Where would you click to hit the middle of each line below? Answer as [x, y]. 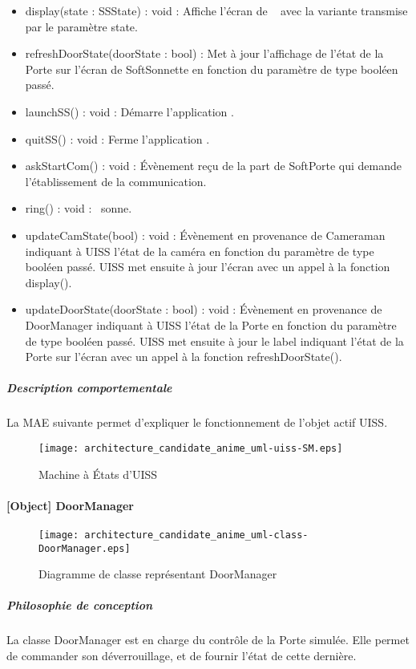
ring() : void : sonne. [79, 208]
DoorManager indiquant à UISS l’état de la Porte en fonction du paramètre [211, 324]
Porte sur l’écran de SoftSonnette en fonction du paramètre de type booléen [212, 69]
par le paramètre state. [81, 26]
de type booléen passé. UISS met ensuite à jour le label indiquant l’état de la [214, 341]
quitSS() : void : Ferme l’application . [117, 138]
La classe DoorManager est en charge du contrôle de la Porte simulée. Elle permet [208, 640]
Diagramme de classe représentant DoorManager [158, 574]
